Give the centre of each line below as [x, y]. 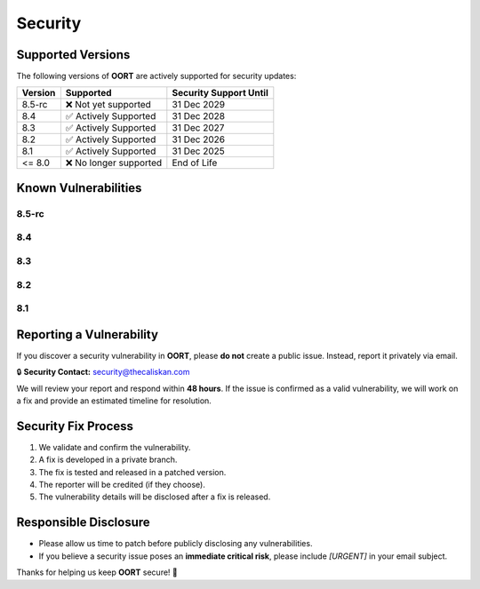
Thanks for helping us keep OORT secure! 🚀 [97, 572]
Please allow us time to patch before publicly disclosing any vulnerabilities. [176, 544]
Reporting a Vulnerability [88, 334]
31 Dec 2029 [199, 105]
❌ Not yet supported [108, 105]
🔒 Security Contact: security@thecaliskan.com [103, 372]
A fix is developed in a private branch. [108, 460]
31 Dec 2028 [199, 116]
